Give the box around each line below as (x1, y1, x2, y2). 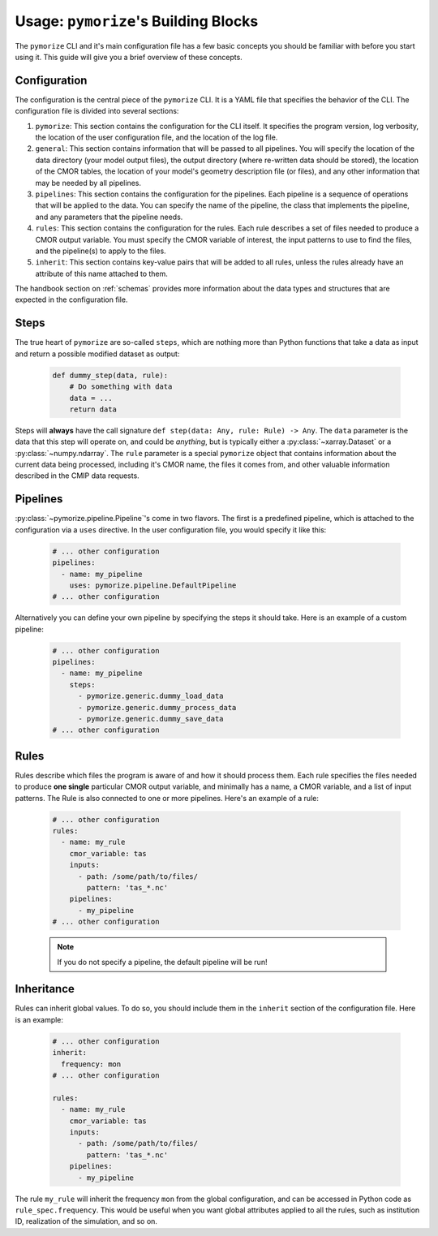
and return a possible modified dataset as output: (15, 349, 180, 359)
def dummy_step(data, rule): (52, 370, 169, 380)
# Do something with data (69, 382, 173, 391)
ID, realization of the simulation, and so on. (15, 1217, 158, 1226)
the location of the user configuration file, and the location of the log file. (35, 132, 278, 142)
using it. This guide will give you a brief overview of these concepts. (15, 52, 243, 62)
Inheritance (15, 982, 75, 996)
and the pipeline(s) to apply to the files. (35, 246, 166, 256)
